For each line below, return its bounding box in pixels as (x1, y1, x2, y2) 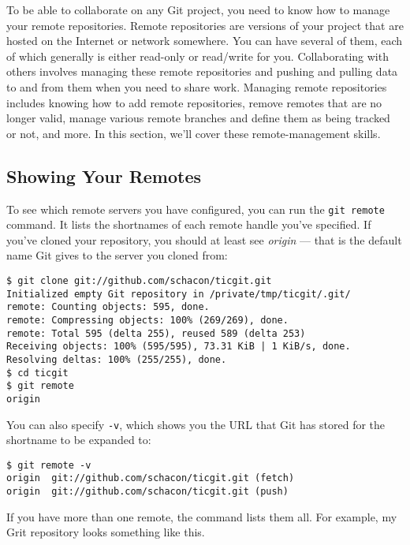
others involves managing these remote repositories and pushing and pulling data (6, 63, 398, 80)
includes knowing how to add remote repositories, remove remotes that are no (6, 94, 382, 110)
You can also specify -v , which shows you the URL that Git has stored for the (6, 416, 386, 432)
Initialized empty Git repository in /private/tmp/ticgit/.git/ (6, 288, 351, 300)
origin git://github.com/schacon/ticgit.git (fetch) (6, 472, 295, 484)
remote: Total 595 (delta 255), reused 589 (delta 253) (6, 327, 306, 339)
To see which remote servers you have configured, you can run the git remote (6, 200, 385, 217)
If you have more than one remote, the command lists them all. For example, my (6, 508, 397, 524)
